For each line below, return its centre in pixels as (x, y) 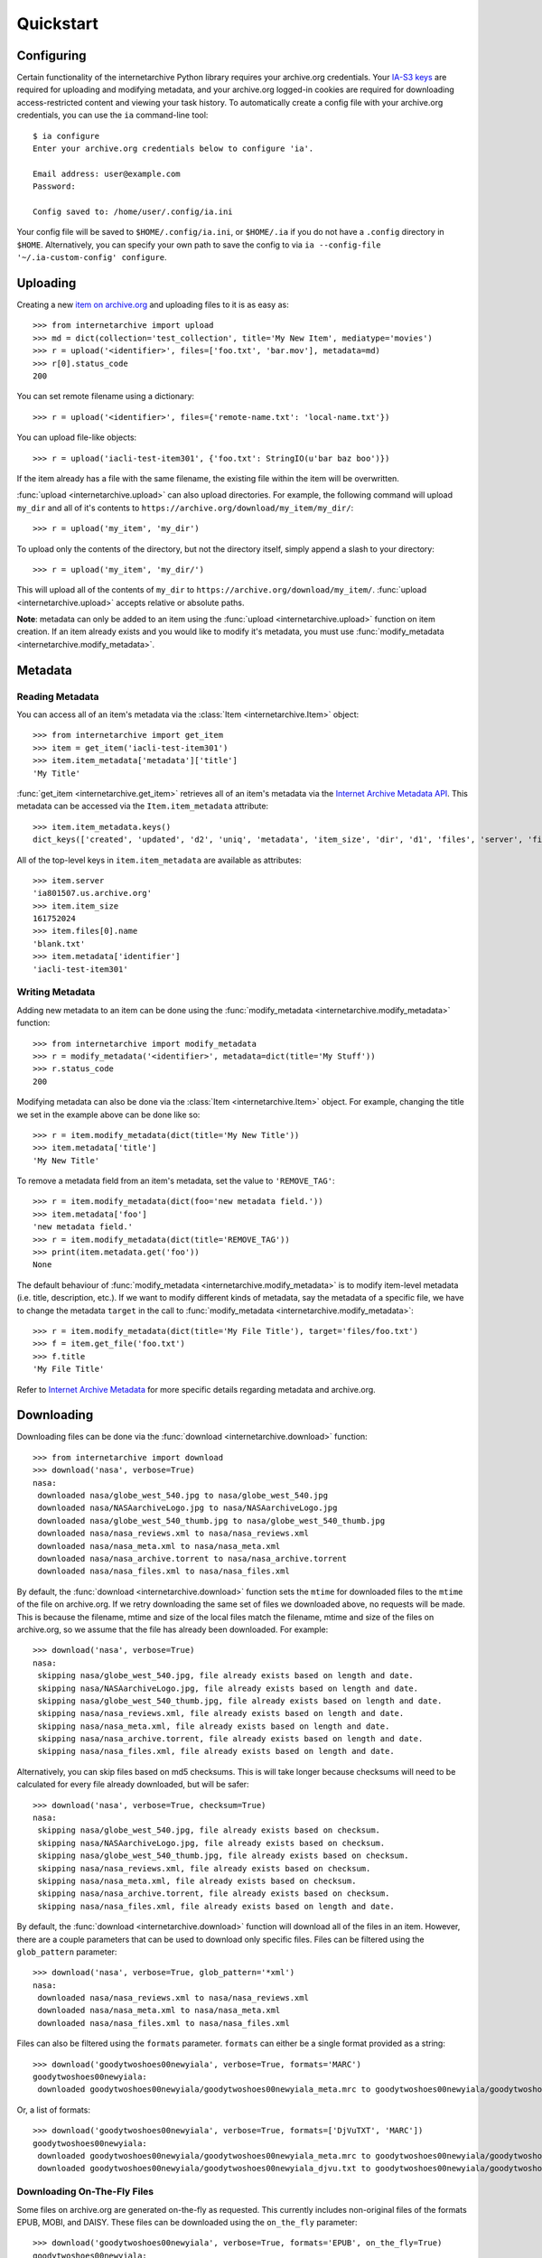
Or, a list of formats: (53, 2110)
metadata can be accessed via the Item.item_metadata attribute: (143, 806)
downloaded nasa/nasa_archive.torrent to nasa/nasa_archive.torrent (192, 1558)
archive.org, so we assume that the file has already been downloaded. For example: (173, 1629)
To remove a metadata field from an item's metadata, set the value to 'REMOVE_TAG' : (176, 1181)
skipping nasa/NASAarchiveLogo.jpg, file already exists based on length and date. (228, 1688)
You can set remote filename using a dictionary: (105, 397)
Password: (54, 187)
